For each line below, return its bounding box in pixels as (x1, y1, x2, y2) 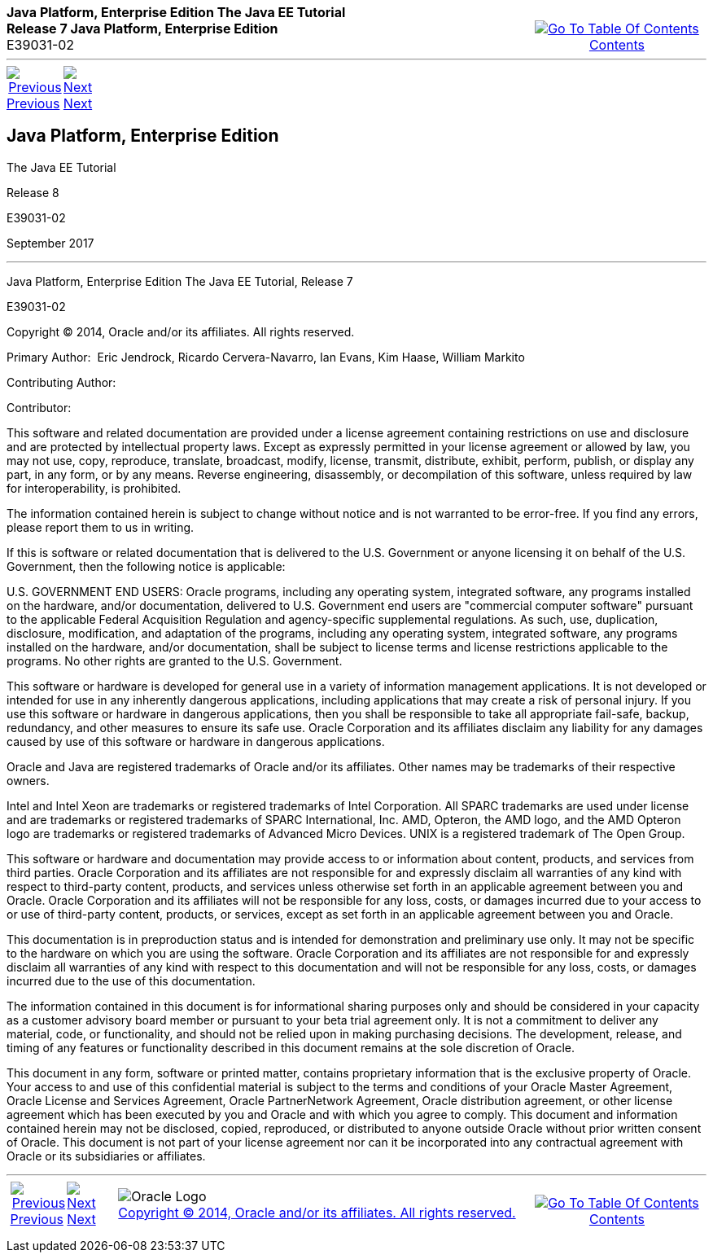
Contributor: (7, 400, 72, 415)
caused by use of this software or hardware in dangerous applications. (7, 734, 385, 748)
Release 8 (7, 185, 59, 200)
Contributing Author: (7, 375, 116, 389)
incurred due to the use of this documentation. (7, 973, 256, 988)
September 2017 (7, 235, 94, 250)
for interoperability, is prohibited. (7, 480, 182, 495)
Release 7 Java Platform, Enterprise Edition (7, 20, 278, 37)
